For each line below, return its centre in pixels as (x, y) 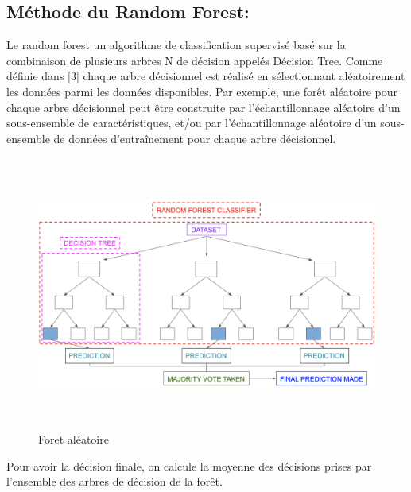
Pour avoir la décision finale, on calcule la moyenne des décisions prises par (189, 465)
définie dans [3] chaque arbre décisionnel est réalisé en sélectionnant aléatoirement (206, 76)
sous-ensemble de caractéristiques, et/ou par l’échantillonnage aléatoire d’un (192, 123)
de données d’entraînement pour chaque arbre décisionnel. (195, 138)
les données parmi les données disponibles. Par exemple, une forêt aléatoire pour (202, 91)
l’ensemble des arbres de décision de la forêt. (114, 481)
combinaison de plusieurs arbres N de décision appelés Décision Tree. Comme (195, 60)
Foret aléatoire (74, 439)
